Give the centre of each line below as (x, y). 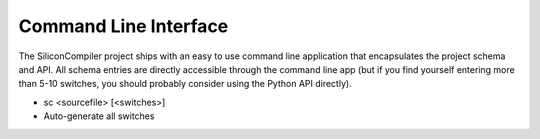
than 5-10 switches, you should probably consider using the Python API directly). (185, 84)
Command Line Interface (123, 26)
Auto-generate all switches (99, 116)
